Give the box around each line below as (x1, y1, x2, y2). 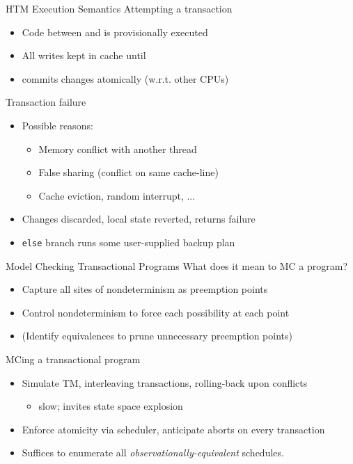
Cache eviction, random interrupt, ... (38, 188, 196, 202)
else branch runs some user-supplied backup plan (22, 234, 235, 249)
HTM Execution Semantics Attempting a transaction (6, 1, 233, 15)
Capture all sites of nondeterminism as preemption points (22, 282, 268, 296)
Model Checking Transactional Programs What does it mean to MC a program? (6, 258, 348, 273)
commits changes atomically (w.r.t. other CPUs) (22, 71, 229, 86)
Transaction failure (6, 95, 86, 109)
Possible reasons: (22, 118, 93, 132)
